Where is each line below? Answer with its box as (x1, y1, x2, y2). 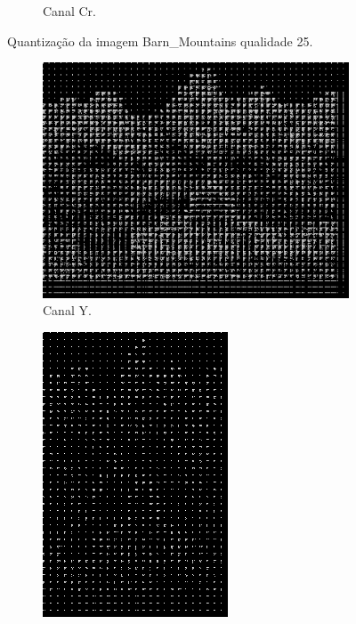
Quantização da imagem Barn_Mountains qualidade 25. (7, 31, 313, 50)
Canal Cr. (43, 2, 96, 20)
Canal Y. (43, 301, 92, 320)
